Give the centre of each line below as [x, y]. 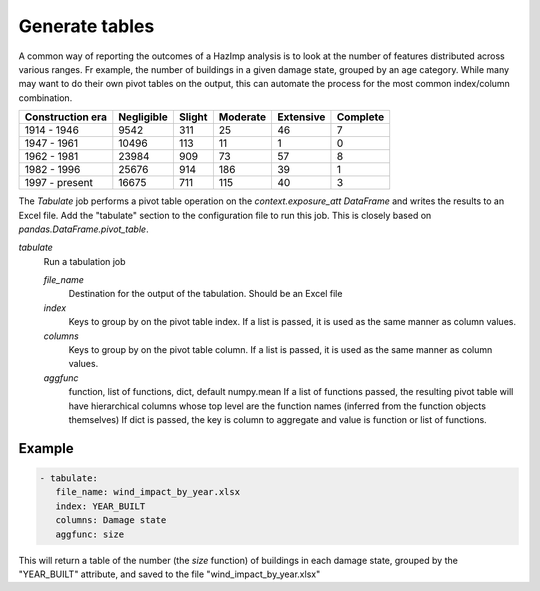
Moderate [242, 117]
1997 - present [59, 183]
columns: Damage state [111, 520]
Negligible [143, 117]
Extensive [301, 117]
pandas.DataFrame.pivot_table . [83, 229]
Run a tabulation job [84, 261]
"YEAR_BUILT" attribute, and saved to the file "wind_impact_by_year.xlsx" [169, 574]
